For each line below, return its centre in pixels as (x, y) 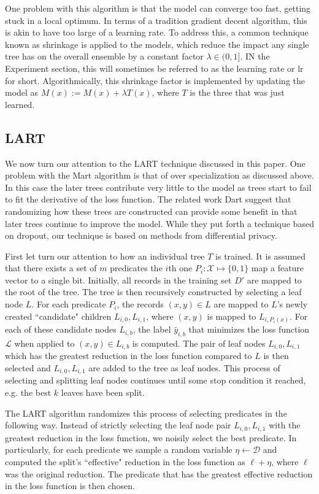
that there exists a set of (51, 268)
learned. (20, 104)
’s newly (292, 304)
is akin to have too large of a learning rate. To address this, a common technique (157, 32)
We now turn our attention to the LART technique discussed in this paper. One (155, 163)
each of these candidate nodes (61, 329)
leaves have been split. (103, 392)
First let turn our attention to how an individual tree (105, 256)
